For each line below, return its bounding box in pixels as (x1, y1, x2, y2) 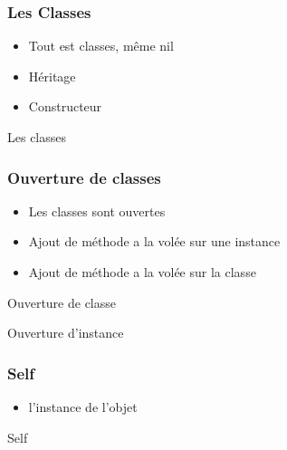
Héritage (28, 66, 76, 85)
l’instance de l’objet (28, 397, 138, 416)
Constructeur (28, 97, 102, 116)
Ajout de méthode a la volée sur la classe (28, 263, 256, 281)
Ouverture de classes (7, 166, 161, 188)
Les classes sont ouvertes (28, 201, 166, 220)
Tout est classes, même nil (28, 36, 174, 55)
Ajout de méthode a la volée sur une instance (28, 232, 281, 251)
